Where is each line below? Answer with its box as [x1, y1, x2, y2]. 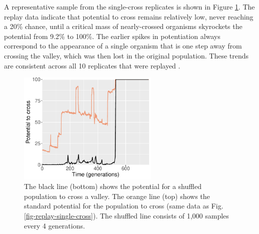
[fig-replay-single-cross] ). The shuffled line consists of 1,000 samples [24, 210, 229, 221]
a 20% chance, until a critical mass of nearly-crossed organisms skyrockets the [4, 21, 242, 31]
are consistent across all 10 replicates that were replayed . [4, 60, 180, 70]
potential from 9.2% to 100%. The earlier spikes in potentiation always [4, 30, 220, 41]
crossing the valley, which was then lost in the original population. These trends [4, 50, 249, 60]
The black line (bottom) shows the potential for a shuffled [24, 181, 201, 191]
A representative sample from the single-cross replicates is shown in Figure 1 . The [4, 1, 255, 11]
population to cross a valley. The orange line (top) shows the [24, 190, 210, 201]
